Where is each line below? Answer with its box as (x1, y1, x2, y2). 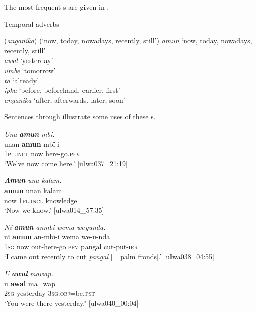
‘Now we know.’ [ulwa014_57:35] (4, 205, 104, 215)
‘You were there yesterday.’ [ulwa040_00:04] (4, 297, 139, 308)
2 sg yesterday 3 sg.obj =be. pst (4, 288, 95, 298)
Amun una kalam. (4, 175, 62, 185)
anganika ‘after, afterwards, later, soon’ (4, 94, 125, 105)
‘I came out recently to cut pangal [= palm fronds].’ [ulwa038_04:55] (4, 251, 214, 262)
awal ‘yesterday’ (4, 55, 53, 66)
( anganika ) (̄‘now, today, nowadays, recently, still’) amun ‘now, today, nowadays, (4, 35, 252, 46)
